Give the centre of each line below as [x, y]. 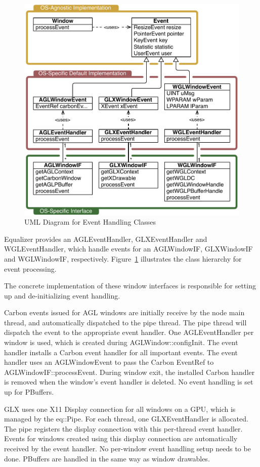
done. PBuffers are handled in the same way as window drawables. [107, 458]
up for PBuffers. [29, 392]
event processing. [30, 268]
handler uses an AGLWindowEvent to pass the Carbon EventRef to [109, 362]
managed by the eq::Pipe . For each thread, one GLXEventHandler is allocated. [126, 419]
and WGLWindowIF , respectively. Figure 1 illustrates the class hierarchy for [123, 258]
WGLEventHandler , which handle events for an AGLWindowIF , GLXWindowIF [128, 249]
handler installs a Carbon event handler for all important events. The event [121, 352]
